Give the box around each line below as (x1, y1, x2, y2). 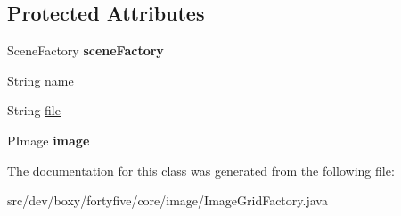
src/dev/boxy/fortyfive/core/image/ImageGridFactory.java (7, 191, 328, 210)
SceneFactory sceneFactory (7, 41, 164, 60)
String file (7, 101, 61, 120)
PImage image (7, 130, 90, 149)
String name (7, 71, 74, 89)
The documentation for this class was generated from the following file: (7, 161, 395, 179)
